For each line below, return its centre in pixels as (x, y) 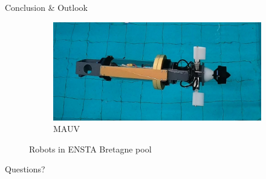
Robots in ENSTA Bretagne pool (90, 149)
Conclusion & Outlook (46, 7)
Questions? (25, 169)
